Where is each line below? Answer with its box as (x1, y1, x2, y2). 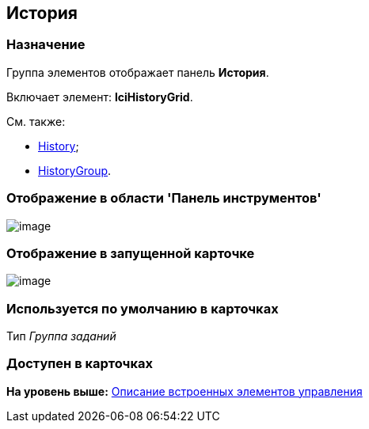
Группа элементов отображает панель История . (6, 65, 269, 79)
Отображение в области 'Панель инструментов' (6, 190, 321, 207)
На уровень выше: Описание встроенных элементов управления (6, 384, 363, 398)
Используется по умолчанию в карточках (6, 300, 279, 317)
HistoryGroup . (38, 163, 112, 177)
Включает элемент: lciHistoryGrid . (6, 89, 193, 104)
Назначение (6, 36, 86, 53)
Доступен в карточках (6, 355, 153, 372)
